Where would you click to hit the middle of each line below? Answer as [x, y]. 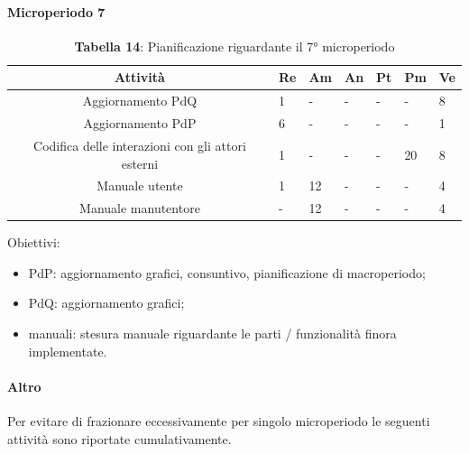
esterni [140, 163]
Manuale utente [140, 185]
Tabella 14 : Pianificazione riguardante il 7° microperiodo [234, 46]
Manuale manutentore [140, 208]
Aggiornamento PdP [140, 123]
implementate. [68, 351]
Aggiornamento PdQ [140, 101]
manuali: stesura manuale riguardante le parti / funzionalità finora [212, 334]
